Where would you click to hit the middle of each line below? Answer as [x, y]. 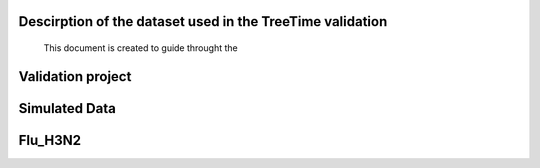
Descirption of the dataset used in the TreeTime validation [203, 21]
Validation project [75, 76]
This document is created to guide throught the [141, 48]
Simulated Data [67, 108]
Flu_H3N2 [50, 140]
